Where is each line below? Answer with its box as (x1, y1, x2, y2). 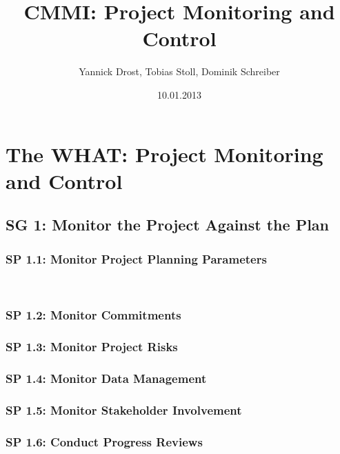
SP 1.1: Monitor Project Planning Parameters (6, 250, 267, 267)
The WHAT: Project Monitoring (6, 139, 323, 168)
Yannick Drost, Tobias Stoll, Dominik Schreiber (79, 64, 280, 79)
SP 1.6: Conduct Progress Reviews (6, 433, 203, 450)
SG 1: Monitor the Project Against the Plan (6, 214, 329, 235)
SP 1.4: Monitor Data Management (6, 370, 207, 387)
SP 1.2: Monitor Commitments (6, 306, 181, 324)
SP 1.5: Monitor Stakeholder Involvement (6, 401, 242, 418)
